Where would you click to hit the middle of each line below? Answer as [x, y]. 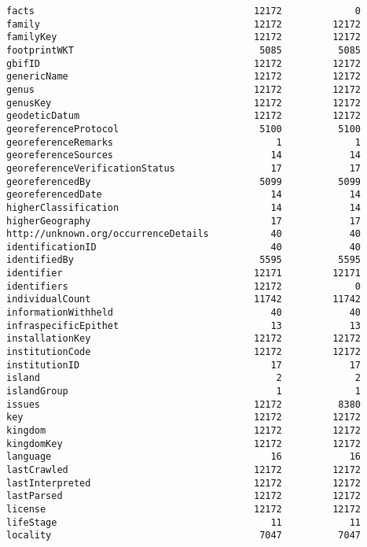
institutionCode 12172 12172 [184, 352]
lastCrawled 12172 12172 [184, 469]
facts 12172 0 [184, 11]
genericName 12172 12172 [184, 77]
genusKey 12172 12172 [184, 103]
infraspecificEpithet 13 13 [184, 325]
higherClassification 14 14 [184, 207]
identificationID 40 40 [184, 247]
